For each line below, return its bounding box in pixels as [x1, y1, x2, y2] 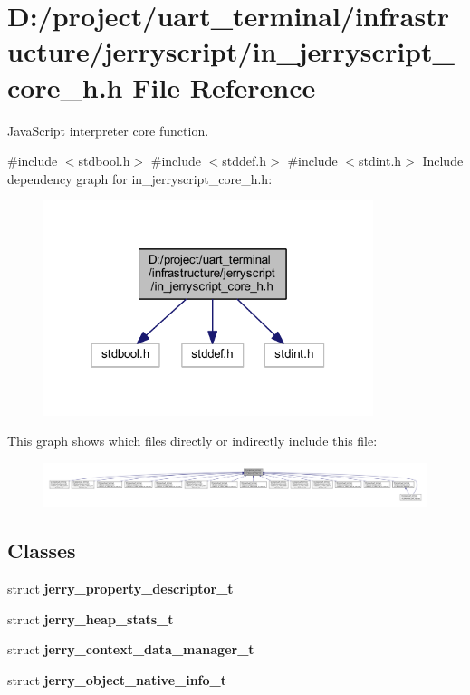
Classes [7, 536, 76, 565]
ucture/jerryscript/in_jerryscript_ [7, 33, 455, 70]
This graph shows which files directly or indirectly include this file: [7, 431, 378, 450]
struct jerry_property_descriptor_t [7, 579, 234, 598]
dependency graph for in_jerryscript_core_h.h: [7, 169, 273, 188]
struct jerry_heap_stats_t [7, 609, 174, 628]
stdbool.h [78, 151, 130, 170]
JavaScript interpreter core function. [7, 121, 209, 140]
